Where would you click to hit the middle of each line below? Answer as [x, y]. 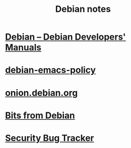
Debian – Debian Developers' [65, 37]
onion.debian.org [42, 93]
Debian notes [83, 9]
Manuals [23, 48]
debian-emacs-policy [50, 70]
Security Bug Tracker [50, 138]
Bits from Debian [40, 115]
